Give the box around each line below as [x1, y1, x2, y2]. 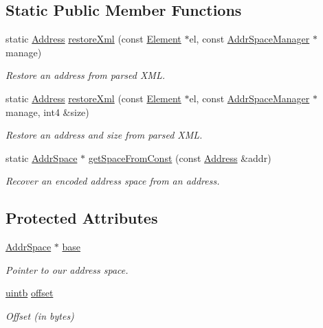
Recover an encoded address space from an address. [5, 174, 220, 188]
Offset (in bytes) [5, 308, 74, 323]
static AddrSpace [5, 150, 78, 165]
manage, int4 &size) [5, 104, 89, 119]
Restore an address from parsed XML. [5, 68, 165, 82]
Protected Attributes [5, 207, 158, 229]
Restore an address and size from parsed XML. [5, 128, 203, 142]
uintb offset [5, 285, 54, 300]
